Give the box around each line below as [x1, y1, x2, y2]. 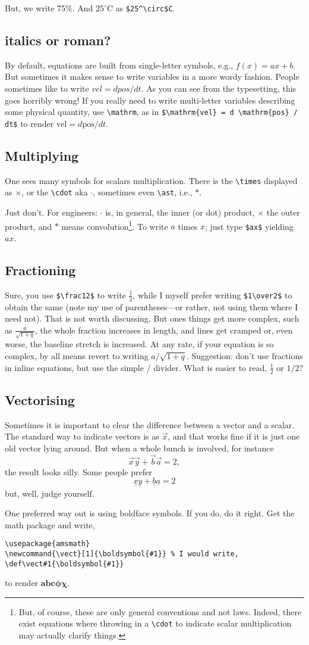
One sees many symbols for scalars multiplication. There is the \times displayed [5, 174, 298, 186]
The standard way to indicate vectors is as [5, 430, 159, 443]
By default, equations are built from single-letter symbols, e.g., [5, 58, 234, 71]
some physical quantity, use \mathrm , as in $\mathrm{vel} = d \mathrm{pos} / [5, 105, 298, 118]
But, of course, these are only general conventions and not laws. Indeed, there [18, 605, 302, 618]
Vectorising [5, 390, 75, 409]
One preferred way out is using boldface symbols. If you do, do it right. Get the [5, 507, 295, 519]
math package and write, [5, 518, 95, 531]
